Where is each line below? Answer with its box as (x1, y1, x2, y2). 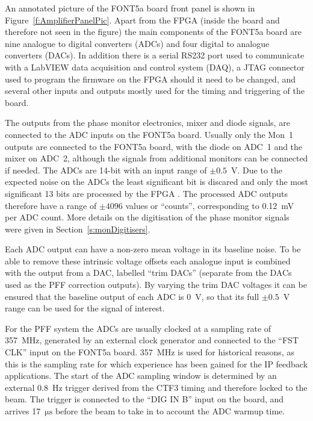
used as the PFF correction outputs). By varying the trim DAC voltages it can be (5, 278, 307, 291)
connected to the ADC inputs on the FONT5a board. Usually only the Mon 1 (5, 128, 293, 140)
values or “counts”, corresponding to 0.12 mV (125, 199, 294, 211)
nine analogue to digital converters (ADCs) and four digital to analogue (5, 37, 270, 49)
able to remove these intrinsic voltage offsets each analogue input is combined (5, 254, 291, 267)
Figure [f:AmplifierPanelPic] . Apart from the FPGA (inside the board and (5, 13, 280, 26)
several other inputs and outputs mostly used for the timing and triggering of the (5, 84, 305, 97)
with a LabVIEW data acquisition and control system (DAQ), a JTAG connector (5, 60, 305, 73)
